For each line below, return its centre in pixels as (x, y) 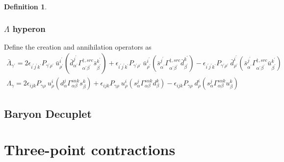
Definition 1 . (26, 6)
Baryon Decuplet (48, 113)
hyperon (29, 28)
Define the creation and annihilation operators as (78, 46)
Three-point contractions (90, 149)
